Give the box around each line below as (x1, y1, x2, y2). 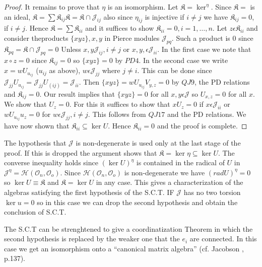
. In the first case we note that (157, 43, 251, 54)
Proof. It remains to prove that (4, 2, 100, 12)
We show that (4, 99, 47, 109)
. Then (79, 77, 100, 87)
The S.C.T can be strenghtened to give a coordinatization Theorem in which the (4, 223, 253, 234)
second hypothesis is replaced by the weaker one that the (4, 233, 180, 244)
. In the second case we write (139, 54, 228, 65)
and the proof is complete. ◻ (157, 120, 247, 131)
